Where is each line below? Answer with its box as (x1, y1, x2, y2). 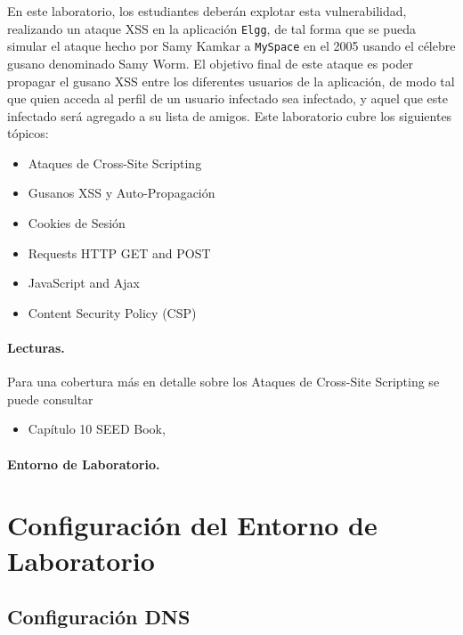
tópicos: (7, 124, 49, 142)
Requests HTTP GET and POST (28, 243, 211, 262)
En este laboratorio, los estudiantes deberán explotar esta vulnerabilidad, (7, 2, 407, 20)
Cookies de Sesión (28, 214, 126, 232)
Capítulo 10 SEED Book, (28, 419, 166, 438)
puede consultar (7, 389, 93, 408)
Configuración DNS (7, 603, 191, 631)
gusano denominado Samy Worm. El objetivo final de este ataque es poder (7, 53, 413, 72)
